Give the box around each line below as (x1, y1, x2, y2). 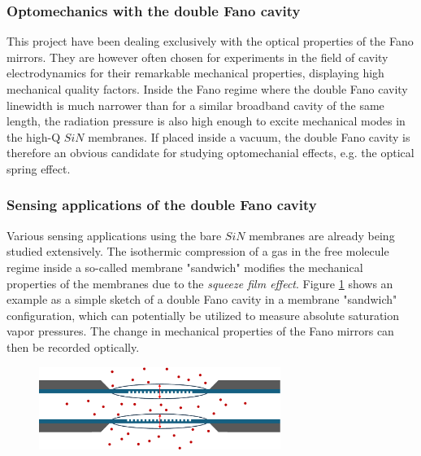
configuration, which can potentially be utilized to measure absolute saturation (7, 306, 399, 323)
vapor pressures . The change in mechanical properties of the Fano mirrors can (7, 322, 394, 340)
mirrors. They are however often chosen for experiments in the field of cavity (7, 48, 388, 65)
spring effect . (7, 160, 71, 177)
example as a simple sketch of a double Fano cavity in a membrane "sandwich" (7, 291, 397, 308)
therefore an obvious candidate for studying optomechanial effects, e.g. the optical (7, 144, 414, 161)
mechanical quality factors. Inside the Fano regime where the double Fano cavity (7, 81, 408, 97)
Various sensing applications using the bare (7, 226, 222, 243)
